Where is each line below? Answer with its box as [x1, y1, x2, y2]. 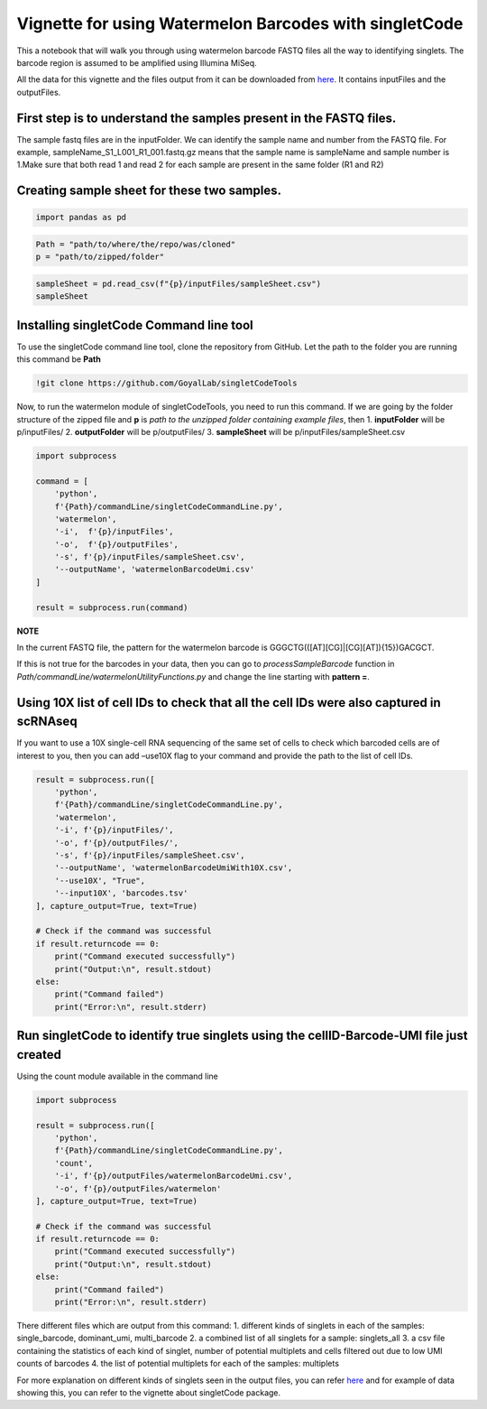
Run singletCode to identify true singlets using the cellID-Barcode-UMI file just [16, 1028, 468, 1043]
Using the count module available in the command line [16, 1071, 218, 1081]
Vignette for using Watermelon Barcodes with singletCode [16, 14, 464, 33]
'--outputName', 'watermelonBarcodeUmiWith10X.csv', [54, 863, 293, 873]
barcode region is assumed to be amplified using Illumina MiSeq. [16, 57, 257, 68]
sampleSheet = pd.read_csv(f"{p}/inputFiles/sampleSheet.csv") [35, 278, 322, 289]
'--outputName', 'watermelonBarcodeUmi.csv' [54, 564, 255, 575]
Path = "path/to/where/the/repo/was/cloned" [35, 239, 236, 249]
